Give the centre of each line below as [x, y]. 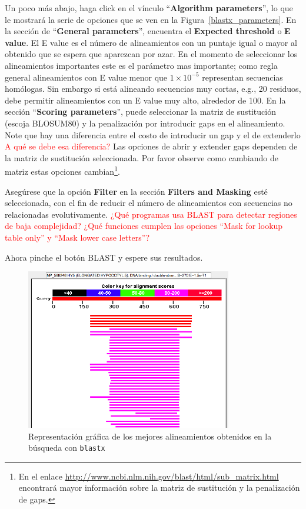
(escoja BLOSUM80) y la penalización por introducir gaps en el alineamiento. [145, 123]
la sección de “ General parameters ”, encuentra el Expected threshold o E [148, 31]
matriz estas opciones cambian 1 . [62, 170]
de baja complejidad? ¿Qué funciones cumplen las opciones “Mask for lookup [144, 226]
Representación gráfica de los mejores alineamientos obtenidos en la [150, 436]
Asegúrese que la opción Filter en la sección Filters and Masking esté [136, 191]
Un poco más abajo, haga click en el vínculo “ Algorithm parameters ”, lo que [149, 8]
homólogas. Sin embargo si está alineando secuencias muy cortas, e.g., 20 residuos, [153, 89]
